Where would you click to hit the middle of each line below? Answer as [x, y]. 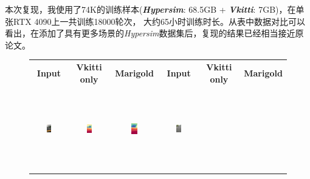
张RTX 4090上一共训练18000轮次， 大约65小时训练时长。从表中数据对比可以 [155, 21]
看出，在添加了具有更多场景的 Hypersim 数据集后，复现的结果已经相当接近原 [154, 33]
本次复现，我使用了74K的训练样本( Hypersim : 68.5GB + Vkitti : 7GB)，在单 [155, 9]
